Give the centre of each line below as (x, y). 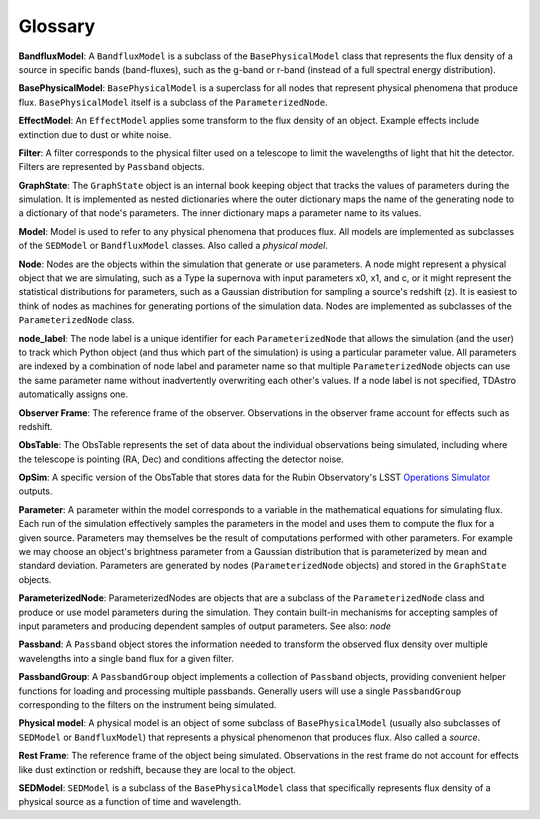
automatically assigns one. (73, 394)
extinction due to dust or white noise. (95, 134)
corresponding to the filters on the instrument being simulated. (147, 704)
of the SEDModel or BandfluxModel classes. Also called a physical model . (173, 246)
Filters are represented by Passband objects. (111, 167)
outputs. (35, 491)
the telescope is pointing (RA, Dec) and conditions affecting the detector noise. (181, 459)
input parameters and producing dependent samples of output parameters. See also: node (205, 626)
